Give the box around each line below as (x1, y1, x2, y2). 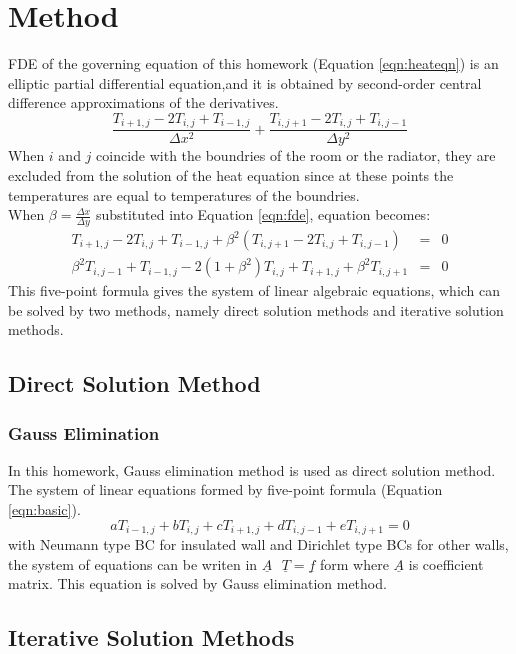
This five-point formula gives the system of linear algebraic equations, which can (8, 280, 501, 301)
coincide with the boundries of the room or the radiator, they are (96, 145, 496, 166)
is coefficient (408, 553, 484, 574)
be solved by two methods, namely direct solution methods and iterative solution (8, 299, 504, 320)
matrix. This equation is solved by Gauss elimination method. (8, 573, 387, 594)
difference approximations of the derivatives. (8, 92, 279, 113)
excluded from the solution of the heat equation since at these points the (8, 164, 454, 185)
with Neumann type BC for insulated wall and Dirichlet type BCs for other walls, (8, 534, 509, 555)
